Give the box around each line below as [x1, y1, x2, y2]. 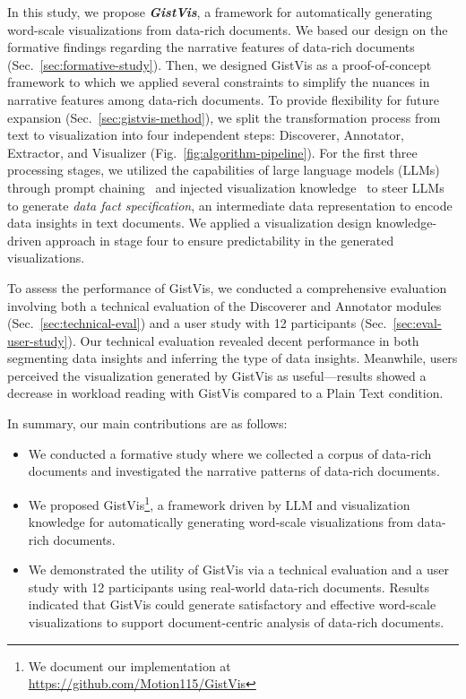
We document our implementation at [28, 656, 231, 675]
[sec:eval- [393, 314, 442, 332]
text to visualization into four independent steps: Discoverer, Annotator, [7, 125, 404, 144]
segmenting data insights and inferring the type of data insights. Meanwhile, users [7, 349, 458, 367]
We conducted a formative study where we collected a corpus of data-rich [28, 444, 432, 462]
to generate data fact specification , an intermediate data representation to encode [7, 195, 453, 214]
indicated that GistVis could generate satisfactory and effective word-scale [28, 595, 436, 614]
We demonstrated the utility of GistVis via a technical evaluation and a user [28, 560, 449, 579]
